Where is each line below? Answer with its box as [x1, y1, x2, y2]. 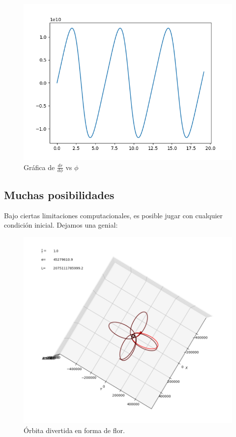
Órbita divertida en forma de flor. [24, 425, 125, 435]
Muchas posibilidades [4, 187, 115, 202]
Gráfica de [24, 162, 55, 172]
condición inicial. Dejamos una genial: [4, 220, 118, 230]
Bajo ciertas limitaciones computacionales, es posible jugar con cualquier [4, 210, 223, 220]
